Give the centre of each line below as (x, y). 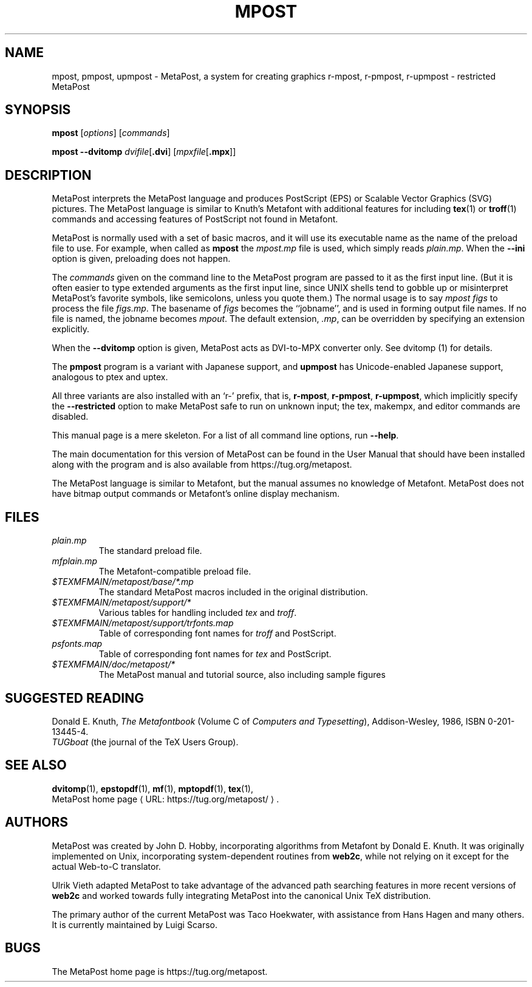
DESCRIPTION (48, 175)
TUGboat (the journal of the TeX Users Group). (145, 742)
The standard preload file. (150, 551)
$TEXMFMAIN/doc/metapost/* (114, 664)
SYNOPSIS (38, 110)
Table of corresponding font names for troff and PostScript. (217, 634)
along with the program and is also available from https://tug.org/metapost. (202, 465)
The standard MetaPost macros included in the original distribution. (233, 592)
